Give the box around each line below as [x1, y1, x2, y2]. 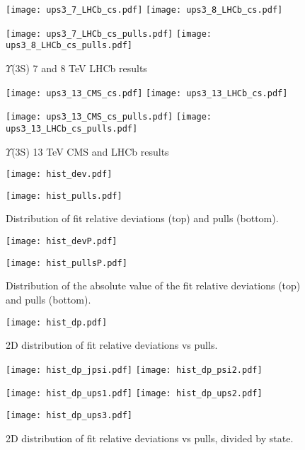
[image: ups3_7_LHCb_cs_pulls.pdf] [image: [6, 28, 212, 39]
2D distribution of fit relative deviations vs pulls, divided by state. [6, 430, 294, 445]
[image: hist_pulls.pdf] [6, 190, 122, 201]
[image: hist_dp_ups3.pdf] [6, 410, 132, 421]
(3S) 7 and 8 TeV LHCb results [11, 60, 147, 75]
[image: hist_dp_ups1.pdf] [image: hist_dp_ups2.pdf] [6, 388, 263, 399]
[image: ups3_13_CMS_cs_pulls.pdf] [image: [6, 112, 212, 122]
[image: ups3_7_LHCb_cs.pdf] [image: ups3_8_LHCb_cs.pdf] [6, 5, 283, 15]
